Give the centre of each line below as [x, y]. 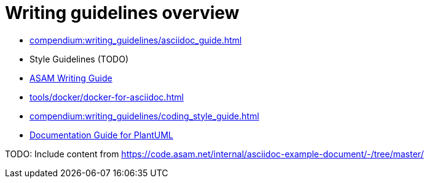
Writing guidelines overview [122, 13]
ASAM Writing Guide [71, 78]
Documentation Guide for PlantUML [101, 135]
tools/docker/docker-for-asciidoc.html [107, 97]
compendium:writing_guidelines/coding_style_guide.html [144, 116]
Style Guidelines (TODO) [79, 59]
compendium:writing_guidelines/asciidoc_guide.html [136, 40]
